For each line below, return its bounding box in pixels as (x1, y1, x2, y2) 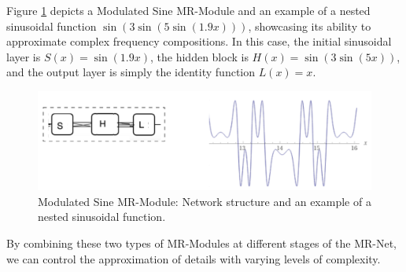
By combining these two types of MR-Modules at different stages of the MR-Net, (6, 235, 397, 252)
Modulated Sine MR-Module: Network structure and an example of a (38, 193, 371, 209)
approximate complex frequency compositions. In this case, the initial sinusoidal (6, 33, 392, 50)
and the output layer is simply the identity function (6, 64, 256, 80)
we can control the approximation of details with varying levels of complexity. (6, 250, 381, 266)
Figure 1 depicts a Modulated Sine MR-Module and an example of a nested (6, 2, 371, 18)
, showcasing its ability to (248, 17, 371, 34)
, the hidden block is (150, 48, 249, 64)
